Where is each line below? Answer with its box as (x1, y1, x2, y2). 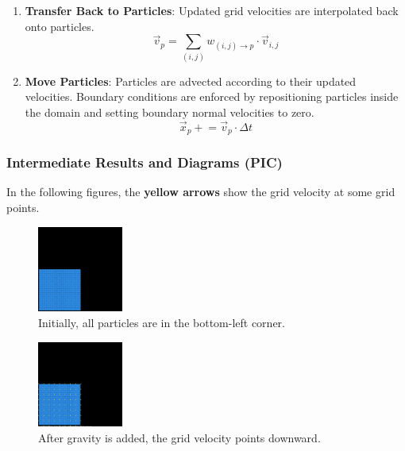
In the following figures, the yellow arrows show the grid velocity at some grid (6, 183, 395, 200)
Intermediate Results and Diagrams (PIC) (6, 152, 283, 172)
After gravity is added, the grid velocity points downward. (38, 430, 321, 446)
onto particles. (25, 17, 94, 34)
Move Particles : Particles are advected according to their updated (25, 72, 357, 89)
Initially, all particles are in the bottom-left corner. (38, 314, 285, 330)
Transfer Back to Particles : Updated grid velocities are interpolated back (25, 2, 399, 18)
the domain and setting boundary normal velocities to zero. (25, 103, 314, 120)
